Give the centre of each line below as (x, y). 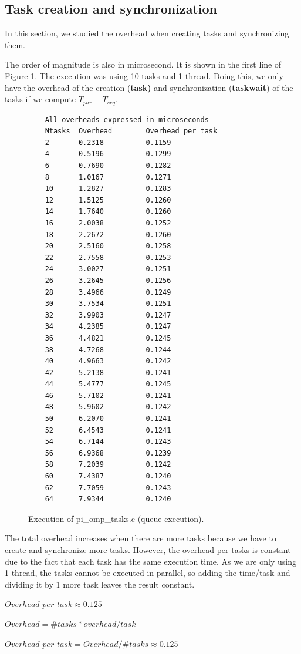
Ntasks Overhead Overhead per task (131, 131)
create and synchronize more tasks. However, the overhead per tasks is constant (148, 550)
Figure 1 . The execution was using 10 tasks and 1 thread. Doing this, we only (144, 75)
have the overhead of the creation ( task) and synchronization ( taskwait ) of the (149, 87)
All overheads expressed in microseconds (127, 119)
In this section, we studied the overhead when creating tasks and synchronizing (147, 33)
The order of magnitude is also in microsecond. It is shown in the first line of (143, 64)
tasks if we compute (40, 99)
